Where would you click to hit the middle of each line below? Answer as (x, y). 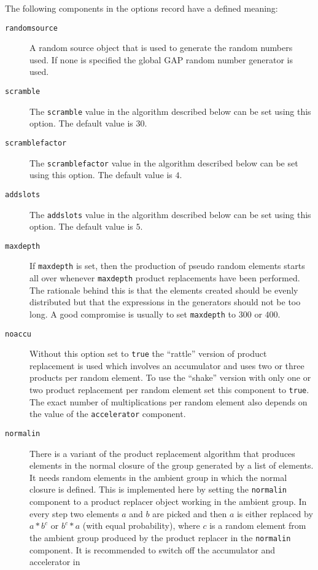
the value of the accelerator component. (108, 414)
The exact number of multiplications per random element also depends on (169, 401)
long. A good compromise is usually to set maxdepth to (133, 314)
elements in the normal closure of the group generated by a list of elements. (172, 465)
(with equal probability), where (141, 525)
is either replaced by (275, 513)
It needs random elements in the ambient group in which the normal (158, 477)
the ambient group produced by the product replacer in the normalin (160, 537)
